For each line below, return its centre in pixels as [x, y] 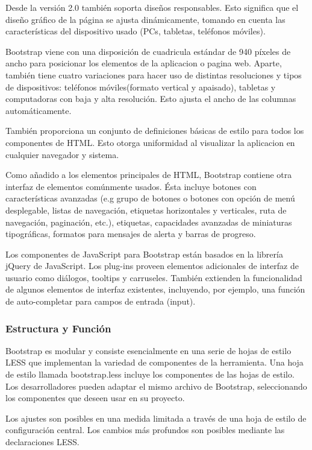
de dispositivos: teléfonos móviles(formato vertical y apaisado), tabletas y [141, 87]
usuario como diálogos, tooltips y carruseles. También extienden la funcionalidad [154, 277]
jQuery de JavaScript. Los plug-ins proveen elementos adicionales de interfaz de [152, 266]
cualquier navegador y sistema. [62, 154]
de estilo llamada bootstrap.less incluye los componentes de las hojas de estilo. [150, 374]
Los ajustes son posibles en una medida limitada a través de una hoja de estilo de [156, 418]
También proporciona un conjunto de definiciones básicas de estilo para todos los [155, 131]
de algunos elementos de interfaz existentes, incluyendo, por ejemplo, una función [155, 289]
